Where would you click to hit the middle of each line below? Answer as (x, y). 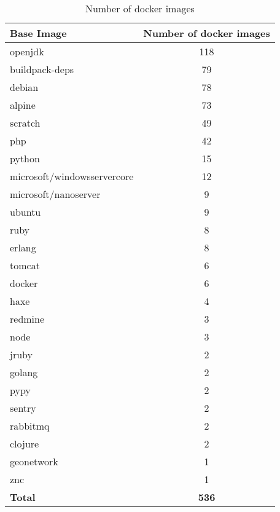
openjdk (27, 51)
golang (24, 372)
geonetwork (34, 461)
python (25, 158)
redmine (27, 319)
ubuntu (25, 212)
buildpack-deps (42, 69)
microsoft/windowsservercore (72, 176)
